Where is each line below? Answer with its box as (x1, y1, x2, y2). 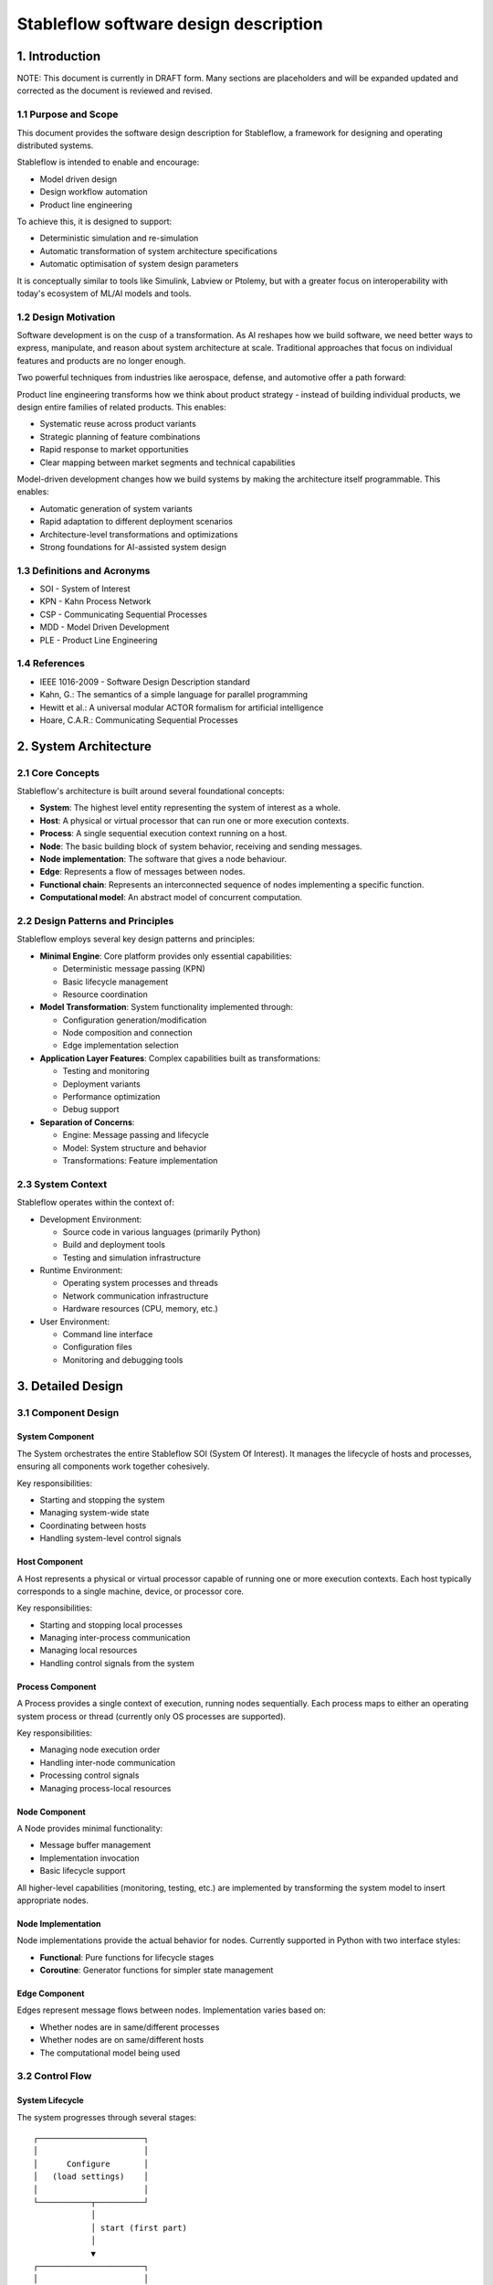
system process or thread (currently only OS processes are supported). (16, 1710, 287, 1722)
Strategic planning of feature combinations (39, 430, 201, 442)
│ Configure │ (33, 2158, 150, 2169)
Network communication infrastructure (62, 1290, 209, 1302)
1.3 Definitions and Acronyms (16, 564, 151, 577)
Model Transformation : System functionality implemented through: (39, 1002, 294, 1013)
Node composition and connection (62, 1027, 193, 1038)
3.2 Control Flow (16, 2070, 92, 2083)
